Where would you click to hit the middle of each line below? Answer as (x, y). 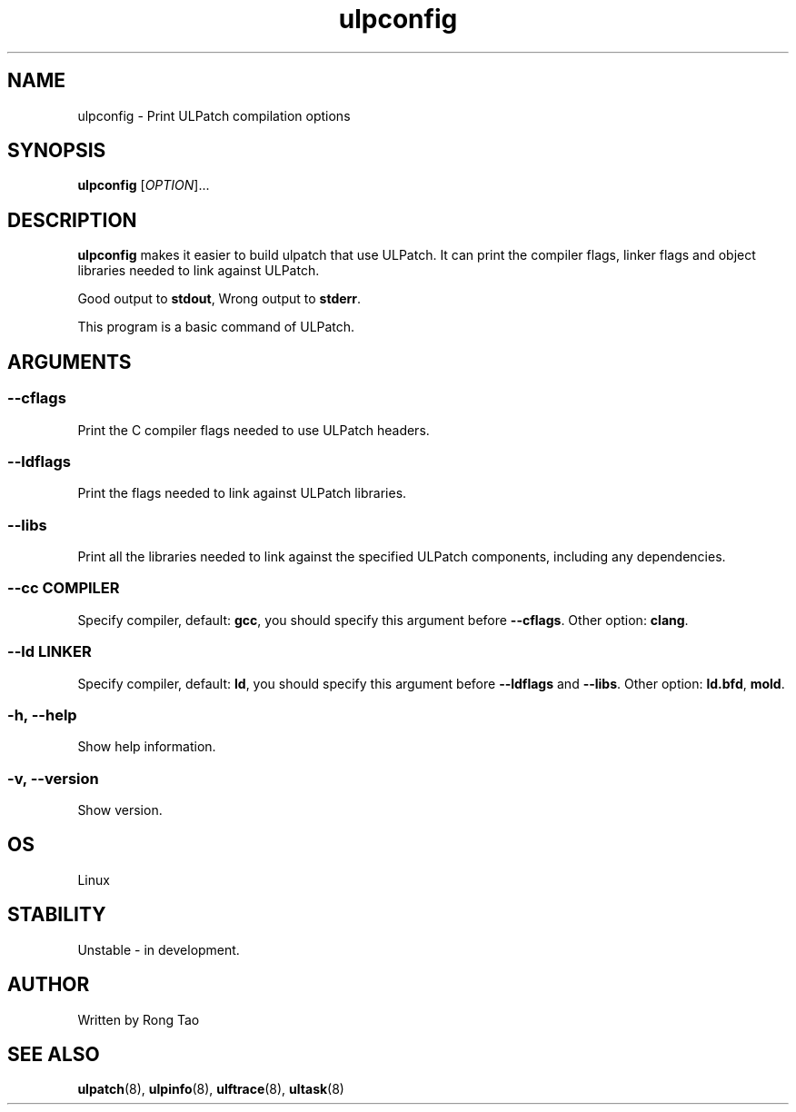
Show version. (120, 810)
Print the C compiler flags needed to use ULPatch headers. (254, 430)
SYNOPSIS (57, 151)
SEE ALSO (54, 1054)
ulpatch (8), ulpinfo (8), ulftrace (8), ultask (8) (211, 1089)
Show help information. (147, 747)
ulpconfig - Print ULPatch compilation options (214, 115)
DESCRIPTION (72, 220)
